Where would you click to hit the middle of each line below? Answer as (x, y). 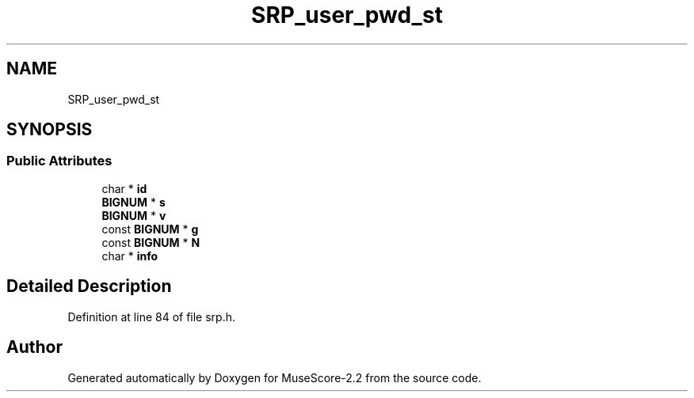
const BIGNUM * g (150, 229)
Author (34, 347)
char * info (130, 256)
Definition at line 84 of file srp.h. (152, 317)
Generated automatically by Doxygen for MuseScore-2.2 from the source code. (275, 377)
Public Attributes (59, 161)
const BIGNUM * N (151, 242)
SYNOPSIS (50, 130)
